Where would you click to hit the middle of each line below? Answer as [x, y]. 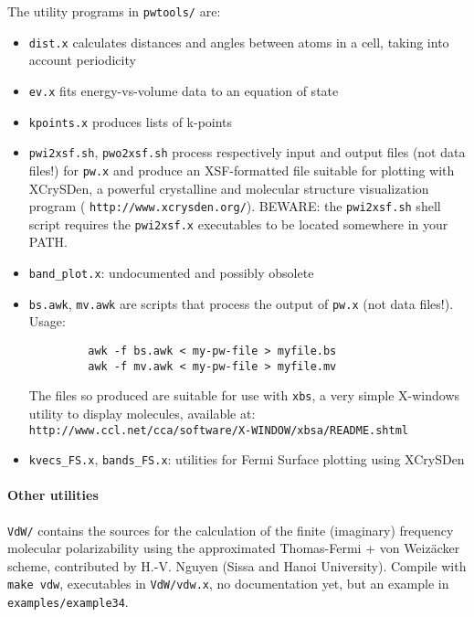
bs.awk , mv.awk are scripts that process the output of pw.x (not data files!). [241, 303]
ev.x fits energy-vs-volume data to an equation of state [184, 90]
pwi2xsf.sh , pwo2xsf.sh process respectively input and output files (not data [247, 152]
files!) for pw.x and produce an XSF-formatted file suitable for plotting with [242, 170]
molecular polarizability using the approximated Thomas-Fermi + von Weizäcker [234, 548]
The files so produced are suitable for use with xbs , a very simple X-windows [244, 395]
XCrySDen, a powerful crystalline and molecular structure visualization [229, 188]
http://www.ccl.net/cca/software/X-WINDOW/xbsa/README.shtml [219, 430]
